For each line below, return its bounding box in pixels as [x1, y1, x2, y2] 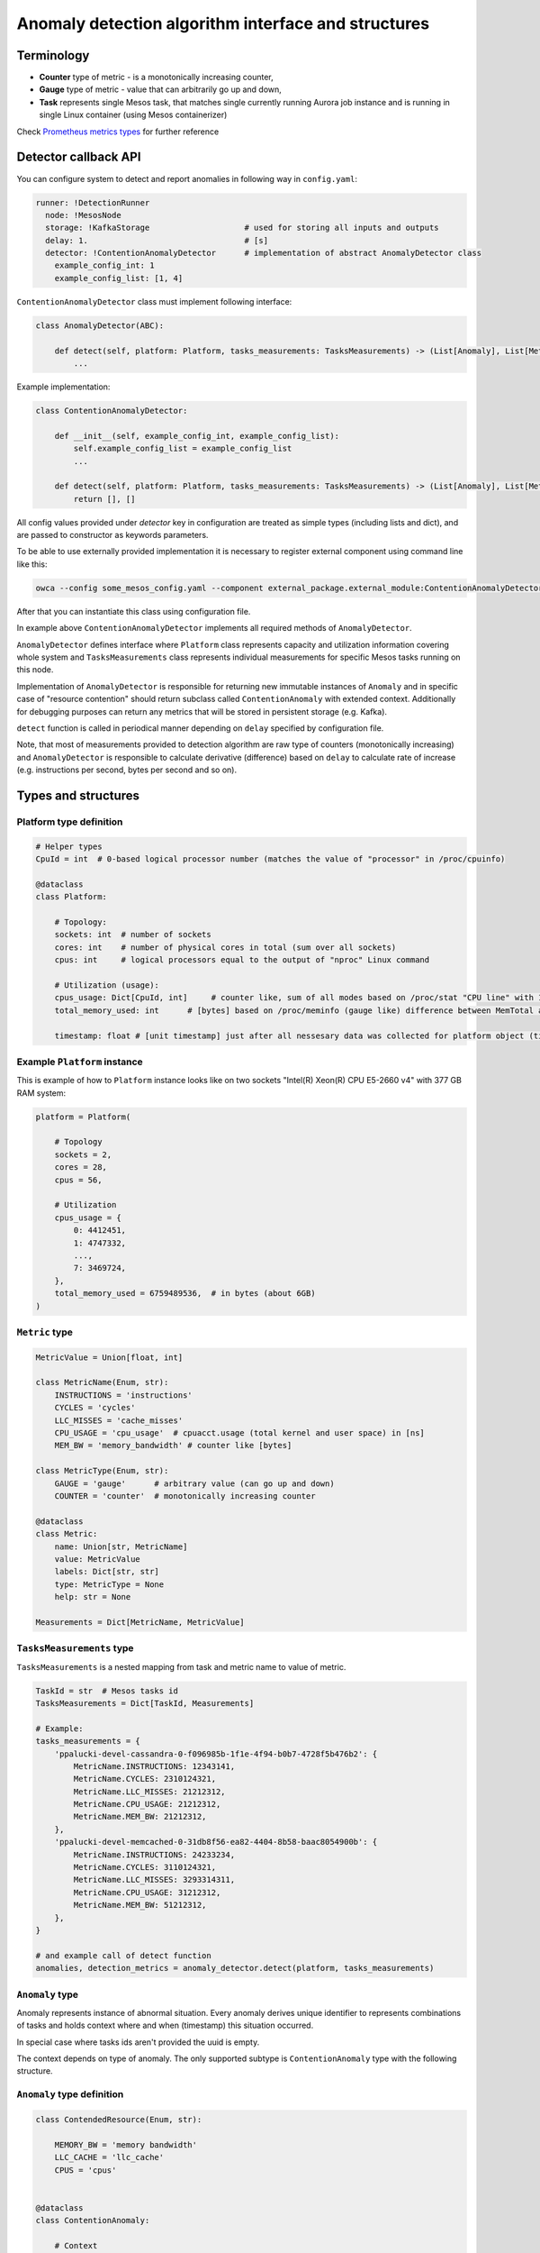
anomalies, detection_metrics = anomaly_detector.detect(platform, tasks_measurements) [35, 1963, 435, 1974]
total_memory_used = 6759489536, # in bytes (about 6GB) [54, 1289, 316, 1299]
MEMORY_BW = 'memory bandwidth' [54, 2139, 198, 2149]
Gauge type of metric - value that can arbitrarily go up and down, [39, 84, 283, 95]
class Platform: [35, 892, 108, 902]
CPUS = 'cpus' [54, 2165, 117, 2175]
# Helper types [35, 841, 103, 852]
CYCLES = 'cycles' [54, 1402, 136, 1413]
